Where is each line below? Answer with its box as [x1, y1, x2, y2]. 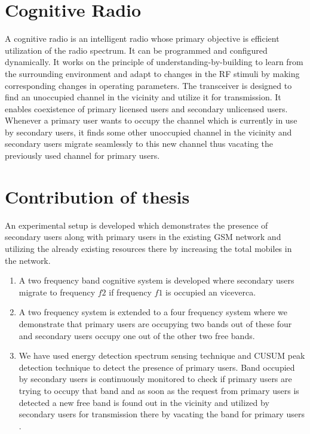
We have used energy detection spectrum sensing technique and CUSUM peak [19, 349, 305, 362]
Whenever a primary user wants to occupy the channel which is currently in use [5, 114, 297, 127]
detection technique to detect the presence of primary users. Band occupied [19, 361, 295, 373]
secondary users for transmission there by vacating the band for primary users [19, 408, 305, 420]
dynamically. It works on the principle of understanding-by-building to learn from [5, 56, 303, 68]
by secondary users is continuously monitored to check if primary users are [19, 373, 292, 385]
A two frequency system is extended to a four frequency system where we [19, 306, 288, 318]
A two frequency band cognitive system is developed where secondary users [19, 274, 294, 287]
